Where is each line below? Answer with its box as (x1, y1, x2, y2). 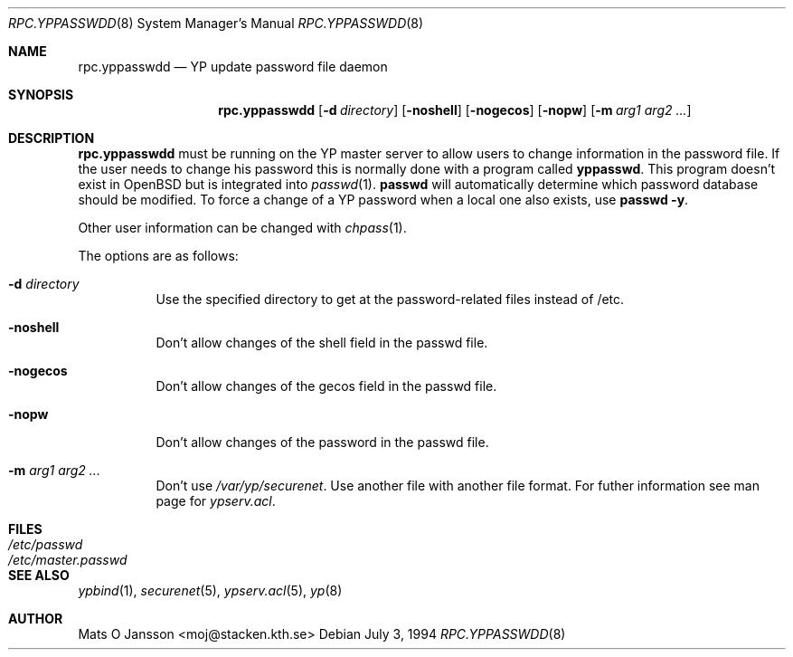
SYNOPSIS (8, 87, 74, 102)
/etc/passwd (8, 537, 83, 552)
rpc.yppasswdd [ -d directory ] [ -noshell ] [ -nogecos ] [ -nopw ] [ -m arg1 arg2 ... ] (218, 102, 692, 118)
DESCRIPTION (8, 130, 95, 146)
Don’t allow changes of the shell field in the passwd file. (156, 335, 488, 350)
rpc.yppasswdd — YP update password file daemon (78, 59, 388, 74)
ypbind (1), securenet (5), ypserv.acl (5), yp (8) (78, 583, 343, 598)
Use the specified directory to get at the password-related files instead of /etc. (156, 291, 625, 307)
